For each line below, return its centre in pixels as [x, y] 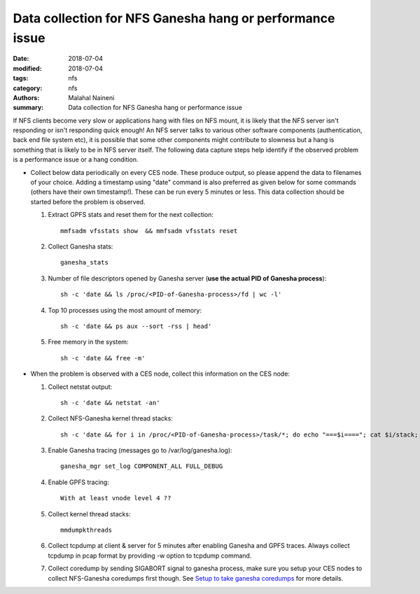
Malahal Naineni [91, 97]
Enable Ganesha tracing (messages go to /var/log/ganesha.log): [140, 451]
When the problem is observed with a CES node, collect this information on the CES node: [160, 374]
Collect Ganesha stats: [80, 246]
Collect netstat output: [80, 387]
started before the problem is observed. [88, 201]
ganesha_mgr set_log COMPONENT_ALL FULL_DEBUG [142, 466]
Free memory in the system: [88, 342]
